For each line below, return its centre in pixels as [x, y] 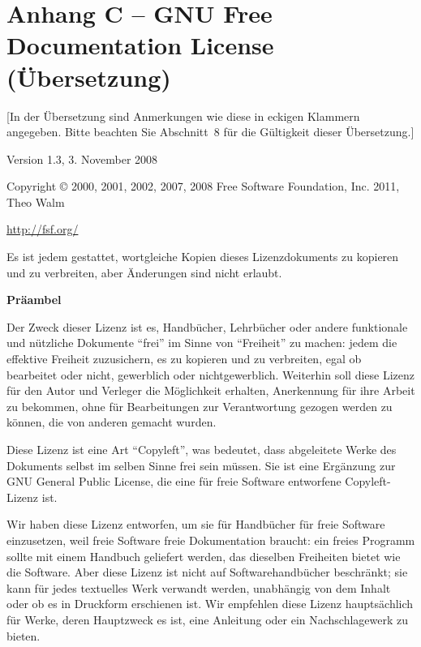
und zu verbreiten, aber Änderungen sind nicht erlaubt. [144, 272]
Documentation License [140, 45]
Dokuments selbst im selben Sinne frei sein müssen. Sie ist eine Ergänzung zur [201, 465]
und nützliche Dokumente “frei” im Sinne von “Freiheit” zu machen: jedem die [202, 343]
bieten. [24, 635]
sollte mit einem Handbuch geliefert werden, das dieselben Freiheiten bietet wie [204, 556]
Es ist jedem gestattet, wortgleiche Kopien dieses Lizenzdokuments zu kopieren [203, 257]
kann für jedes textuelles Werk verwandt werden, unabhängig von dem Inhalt [199, 587]
